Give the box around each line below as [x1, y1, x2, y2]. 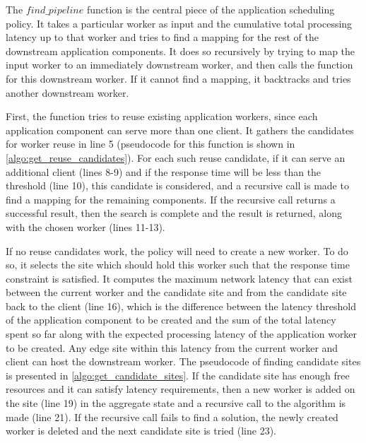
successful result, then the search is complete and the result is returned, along [6, 206, 342, 220]
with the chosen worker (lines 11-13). [6, 219, 165, 234]
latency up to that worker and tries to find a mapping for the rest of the [6, 30, 319, 45]
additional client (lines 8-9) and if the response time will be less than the [6, 164, 321, 179]
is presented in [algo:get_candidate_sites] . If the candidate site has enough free [6, 367, 350, 382]
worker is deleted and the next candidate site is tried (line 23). [6, 423, 276, 438]
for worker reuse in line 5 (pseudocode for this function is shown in [6, 136, 295, 151]
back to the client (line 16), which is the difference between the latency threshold [6, 298, 357, 313]
